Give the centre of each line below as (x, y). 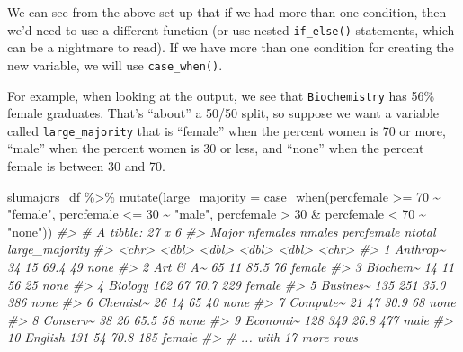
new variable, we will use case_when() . (115, 64)
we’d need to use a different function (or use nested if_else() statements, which (231, 29)
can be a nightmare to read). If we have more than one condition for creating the (231, 47)
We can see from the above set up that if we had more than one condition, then (227, 12)
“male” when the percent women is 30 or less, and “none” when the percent (216, 148)
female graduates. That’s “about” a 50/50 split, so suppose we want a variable (223, 113)
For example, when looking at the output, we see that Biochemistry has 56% (221, 95)
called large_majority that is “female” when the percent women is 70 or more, (227, 130)
